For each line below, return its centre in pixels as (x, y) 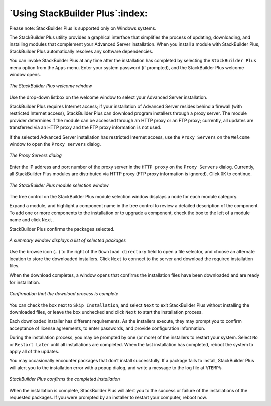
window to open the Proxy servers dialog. (55, 144)
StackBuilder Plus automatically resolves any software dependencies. (81, 51)
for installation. (25, 282)
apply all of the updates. (34, 352)
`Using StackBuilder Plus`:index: (78, 13)
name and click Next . (32, 220)
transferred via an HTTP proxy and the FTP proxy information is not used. (85, 127)
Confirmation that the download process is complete (64, 294)
